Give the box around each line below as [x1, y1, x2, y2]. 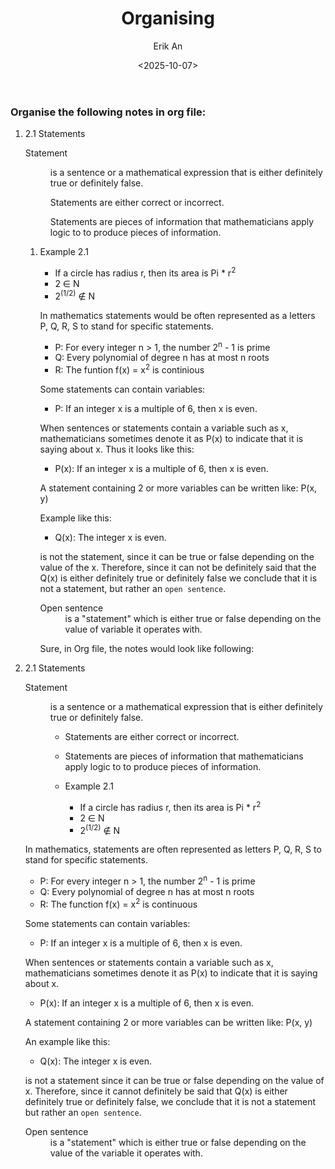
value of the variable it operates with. [49, 1147, 203, 1159]
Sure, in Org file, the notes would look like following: [39, 642, 255, 654]
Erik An [153, 40, 183, 52]
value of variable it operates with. [64, 623, 203, 635]
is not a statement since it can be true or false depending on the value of [24, 1074, 325, 1086]
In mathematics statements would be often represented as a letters [39, 309, 316, 321]
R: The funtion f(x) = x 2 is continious [54, 362, 205, 376]
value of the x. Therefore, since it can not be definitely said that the [39, 561, 317, 573]
